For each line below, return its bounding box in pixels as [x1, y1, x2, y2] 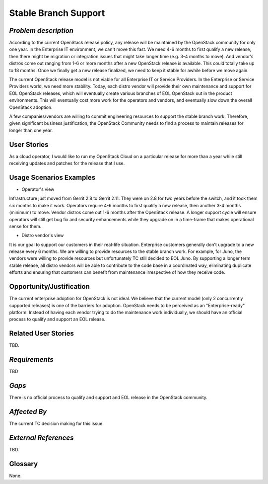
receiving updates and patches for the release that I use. [9, 161, 125, 166]
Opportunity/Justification [9, 282, 90, 291]
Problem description [9, 26, 74, 35]
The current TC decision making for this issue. [9, 420, 104, 426]
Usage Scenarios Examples [9, 173, 96, 181]
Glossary [9, 460, 38, 468]
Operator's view [21, 186, 55, 192]
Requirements [9, 355, 54, 364]
